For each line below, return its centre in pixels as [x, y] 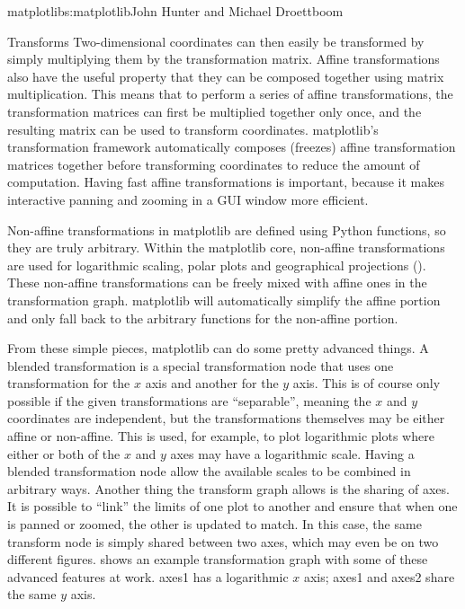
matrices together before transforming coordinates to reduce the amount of [214, 164]
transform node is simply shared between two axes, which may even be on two [223, 541]
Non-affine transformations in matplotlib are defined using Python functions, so [227, 229]
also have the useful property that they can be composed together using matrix [226, 76]
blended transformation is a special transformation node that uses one [201, 365]
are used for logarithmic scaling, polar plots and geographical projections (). [217, 265]
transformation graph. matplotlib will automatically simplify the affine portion [224, 300]
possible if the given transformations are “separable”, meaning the [189, 400]
